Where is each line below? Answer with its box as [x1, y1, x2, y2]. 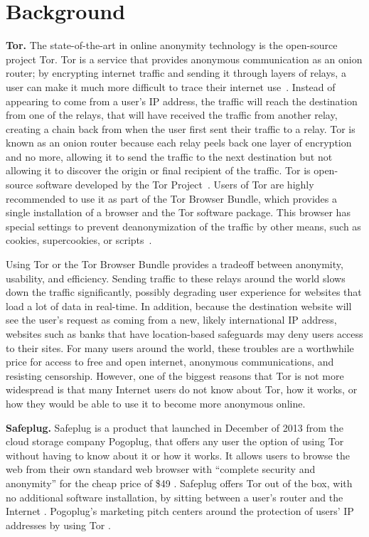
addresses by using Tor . [6, 517, 111, 532]
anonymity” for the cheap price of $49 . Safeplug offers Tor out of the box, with [6, 475, 353, 490]
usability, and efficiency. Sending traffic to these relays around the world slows [6, 270, 346, 285]
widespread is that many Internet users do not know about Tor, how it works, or [6, 382, 358, 397]
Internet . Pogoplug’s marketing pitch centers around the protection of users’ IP [6, 504, 354, 519]
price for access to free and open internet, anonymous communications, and [6, 354, 334, 369]
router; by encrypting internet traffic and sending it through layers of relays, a [6, 65, 346, 80]
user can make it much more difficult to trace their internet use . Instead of [6, 79, 336, 94]
